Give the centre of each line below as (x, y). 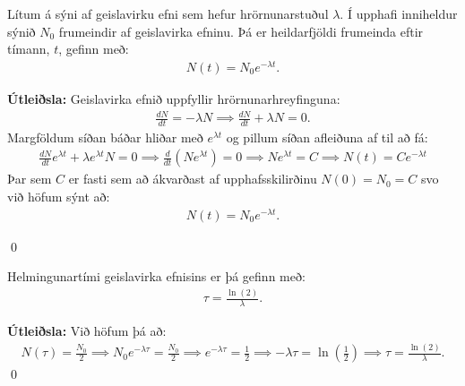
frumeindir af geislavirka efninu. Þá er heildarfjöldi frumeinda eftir (241, 31)
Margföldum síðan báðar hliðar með (105, 137)
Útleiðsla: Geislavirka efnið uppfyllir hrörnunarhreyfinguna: (174, 98)
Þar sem (30, 179)
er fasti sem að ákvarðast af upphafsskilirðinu (193, 179)
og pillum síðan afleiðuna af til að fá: (327, 137)
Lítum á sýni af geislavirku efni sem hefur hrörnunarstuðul (168, 13)
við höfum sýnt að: (59, 197)
